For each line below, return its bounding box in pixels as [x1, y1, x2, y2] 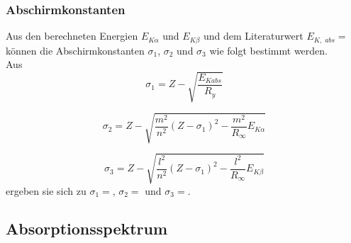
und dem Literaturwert [203, 28, 303, 43]
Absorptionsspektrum [6, 217, 168, 239]
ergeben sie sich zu [6, 183, 87, 198]
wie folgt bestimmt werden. [209, 43, 328, 57]
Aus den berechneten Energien [6, 28, 138, 43]
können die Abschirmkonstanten [6, 43, 145, 57]
